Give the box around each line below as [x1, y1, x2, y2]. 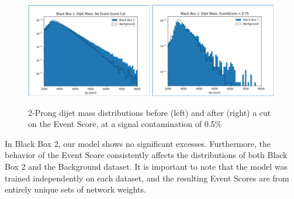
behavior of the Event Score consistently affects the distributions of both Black [5, 149, 288, 161]
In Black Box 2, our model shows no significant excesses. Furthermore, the [5, 137, 271, 149]
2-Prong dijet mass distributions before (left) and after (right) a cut [28, 106, 271, 118]
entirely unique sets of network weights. [5, 183, 146, 195]
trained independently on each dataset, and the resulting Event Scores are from [5, 171, 289, 184]
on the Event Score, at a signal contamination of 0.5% [28, 118, 222, 130]
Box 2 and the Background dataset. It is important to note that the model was [5, 160, 288, 172]
